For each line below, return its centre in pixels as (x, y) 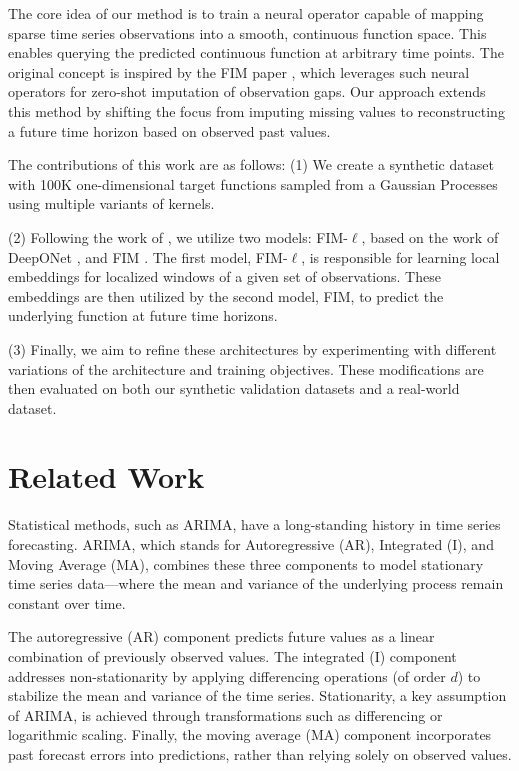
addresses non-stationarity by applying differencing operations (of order (227, 675)
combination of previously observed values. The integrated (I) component (232, 655)
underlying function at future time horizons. (143, 315)
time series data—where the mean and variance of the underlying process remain (256, 583)
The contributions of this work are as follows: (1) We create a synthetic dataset (251, 164)
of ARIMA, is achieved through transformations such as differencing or (225, 714)
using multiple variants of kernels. (111, 203)
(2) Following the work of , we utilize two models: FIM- (178, 236)
